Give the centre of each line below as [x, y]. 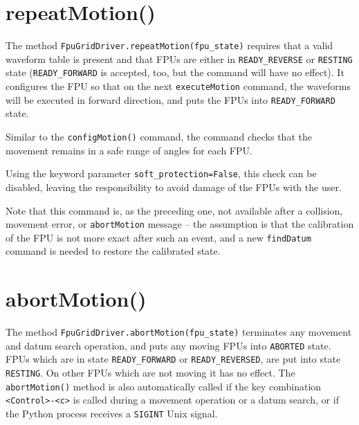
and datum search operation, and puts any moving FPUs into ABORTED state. [168, 345]
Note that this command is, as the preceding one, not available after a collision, [174, 210]
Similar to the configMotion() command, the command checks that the [159, 136]
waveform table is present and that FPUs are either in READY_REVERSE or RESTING [179, 58]
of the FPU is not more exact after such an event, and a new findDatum [158, 237]
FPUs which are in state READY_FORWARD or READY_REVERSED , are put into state [173, 359]
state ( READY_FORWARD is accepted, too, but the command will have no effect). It [175, 72]
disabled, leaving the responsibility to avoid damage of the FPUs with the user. [174, 187]
